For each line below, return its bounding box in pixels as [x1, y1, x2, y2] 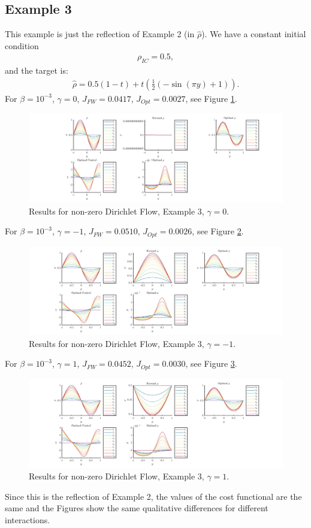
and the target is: [5, 64, 68, 77]
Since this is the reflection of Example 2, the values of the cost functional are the [5, 490, 302, 502]
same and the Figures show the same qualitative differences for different [5, 502, 268, 514]
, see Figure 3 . [185, 357, 237, 370]
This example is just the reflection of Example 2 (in [5, 28, 195, 40]
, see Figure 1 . [185, 92, 237, 104]
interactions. [5, 513, 50, 526]
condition [5, 39, 39, 52]
